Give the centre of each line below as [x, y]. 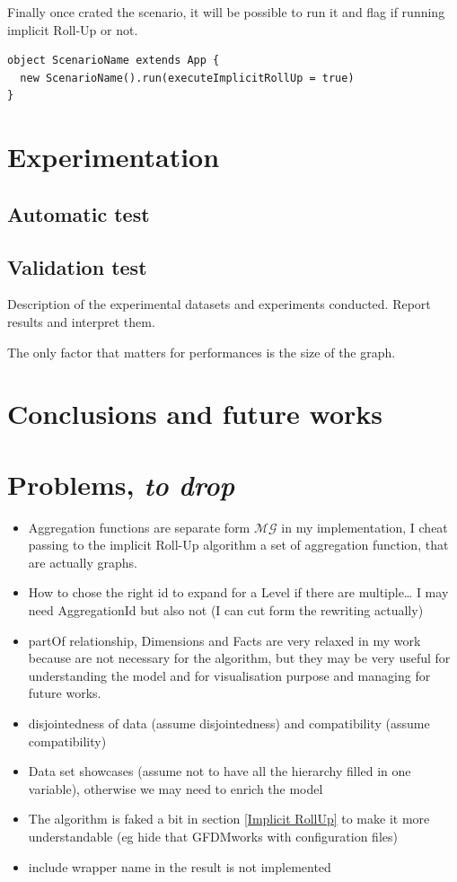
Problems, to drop [121, 484]
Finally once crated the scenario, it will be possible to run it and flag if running [226, 12]
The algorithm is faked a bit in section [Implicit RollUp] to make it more [229, 819]
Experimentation [114, 157]
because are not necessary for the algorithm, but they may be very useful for [239, 658]
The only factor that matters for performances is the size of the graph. [202, 352]
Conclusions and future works [195, 414]
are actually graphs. [83, 562]
